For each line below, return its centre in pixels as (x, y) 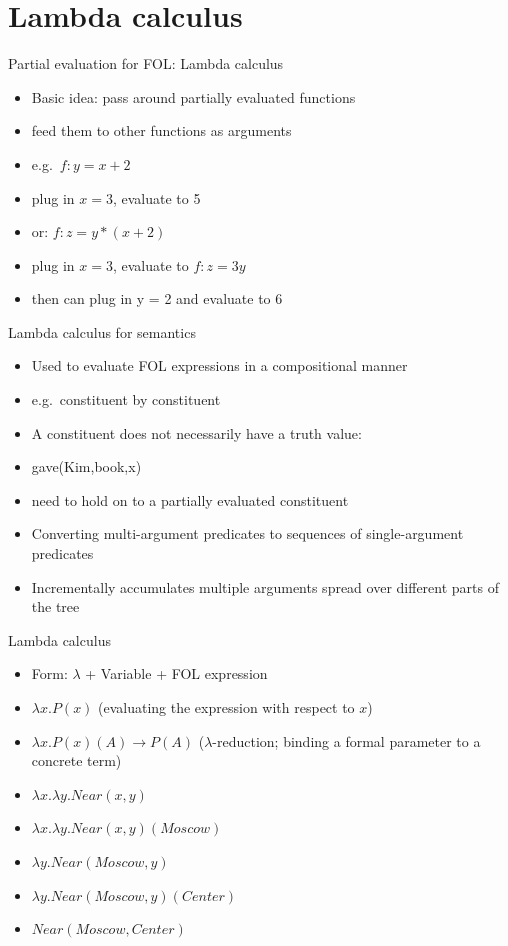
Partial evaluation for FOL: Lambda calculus (146, 63)
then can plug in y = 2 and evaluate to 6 (157, 298)
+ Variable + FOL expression (176, 673)
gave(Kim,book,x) (86, 466)
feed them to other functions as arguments (161, 130)
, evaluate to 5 (156, 197)
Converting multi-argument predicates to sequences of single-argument (247, 533)
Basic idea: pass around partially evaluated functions (193, 96)
